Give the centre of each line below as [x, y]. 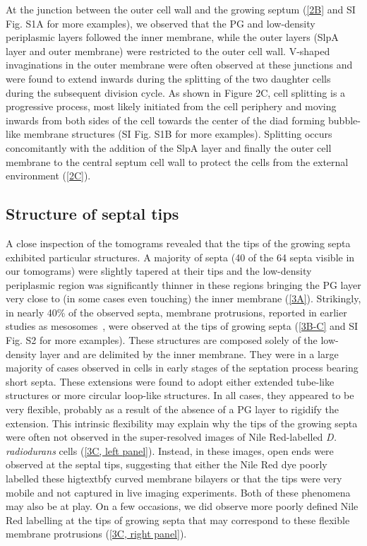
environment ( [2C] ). [48, 176]
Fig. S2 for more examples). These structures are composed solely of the [162, 340]
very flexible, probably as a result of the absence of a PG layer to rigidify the [173, 409]
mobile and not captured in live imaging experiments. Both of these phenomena [178, 492]
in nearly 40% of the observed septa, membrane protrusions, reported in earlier [176, 312]
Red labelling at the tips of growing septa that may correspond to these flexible [178, 520]
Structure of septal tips [92, 214]
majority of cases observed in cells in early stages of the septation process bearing [182, 368]
